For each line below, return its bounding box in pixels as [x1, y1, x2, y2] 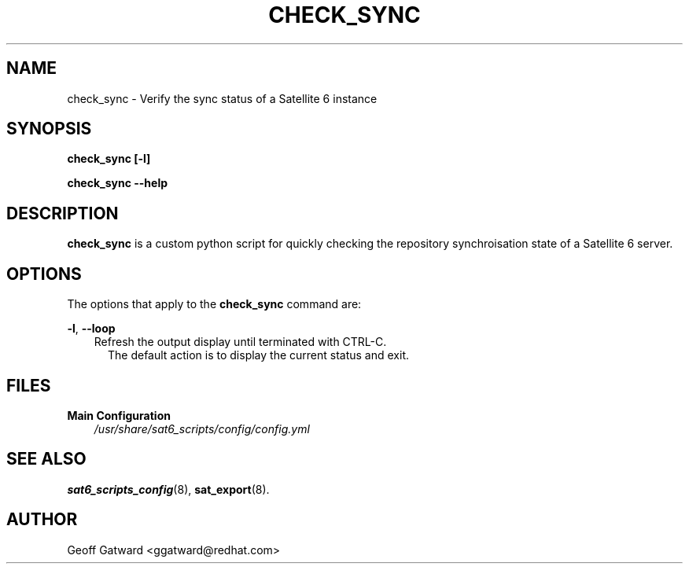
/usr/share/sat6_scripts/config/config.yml [94, 421, 310, 436]
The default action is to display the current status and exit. [108, 348, 410, 362]
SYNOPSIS [6, 119, 92, 139]
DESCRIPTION [6, 203, 119, 223]
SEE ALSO [6, 449, 87, 469]
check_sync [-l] [67, 152, 151, 166]
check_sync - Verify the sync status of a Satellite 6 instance [67, 91, 378, 105]
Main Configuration [67, 408, 171, 422]
